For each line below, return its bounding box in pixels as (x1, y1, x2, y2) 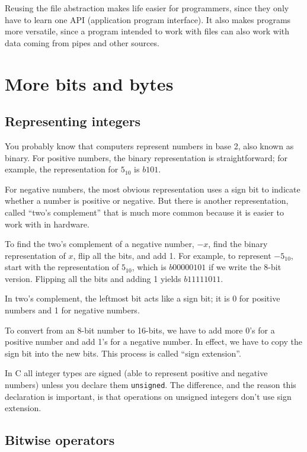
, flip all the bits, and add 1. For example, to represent (73, 249, 271, 261)
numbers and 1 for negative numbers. (5, 304, 140, 316)
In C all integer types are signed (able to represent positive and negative (5, 367, 268, 379)
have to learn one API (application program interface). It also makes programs (5, 13, 291, 25)
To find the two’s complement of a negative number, (5, 238, 194, 250)
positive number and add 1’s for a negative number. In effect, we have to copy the (5, 335, 302, 348)
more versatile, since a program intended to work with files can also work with (5, 25, 290, 37)
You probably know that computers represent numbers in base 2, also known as (5, 139, 294, 152)
